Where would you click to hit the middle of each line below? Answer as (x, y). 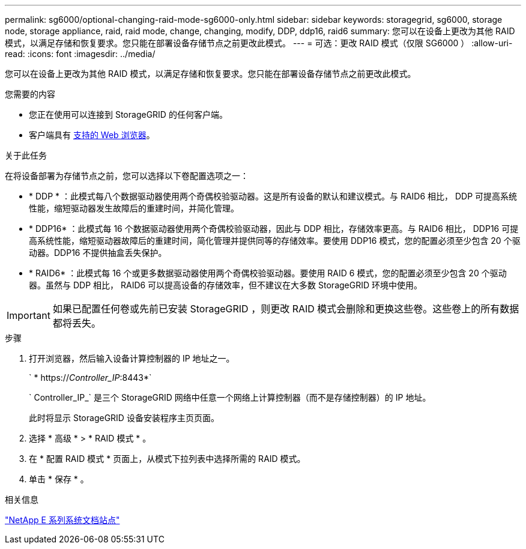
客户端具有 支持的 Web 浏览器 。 (92, 135)
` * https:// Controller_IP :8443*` (90, 378)
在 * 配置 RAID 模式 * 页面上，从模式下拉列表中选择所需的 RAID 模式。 (167, 459)
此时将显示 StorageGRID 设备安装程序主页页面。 (124, 418)
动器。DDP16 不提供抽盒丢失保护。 (98, 253)
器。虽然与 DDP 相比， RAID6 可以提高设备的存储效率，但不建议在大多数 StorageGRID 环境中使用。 (226, 285)
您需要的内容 (30, 94)
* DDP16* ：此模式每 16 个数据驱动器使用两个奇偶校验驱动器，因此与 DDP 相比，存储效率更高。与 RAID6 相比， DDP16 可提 (274, 229)
